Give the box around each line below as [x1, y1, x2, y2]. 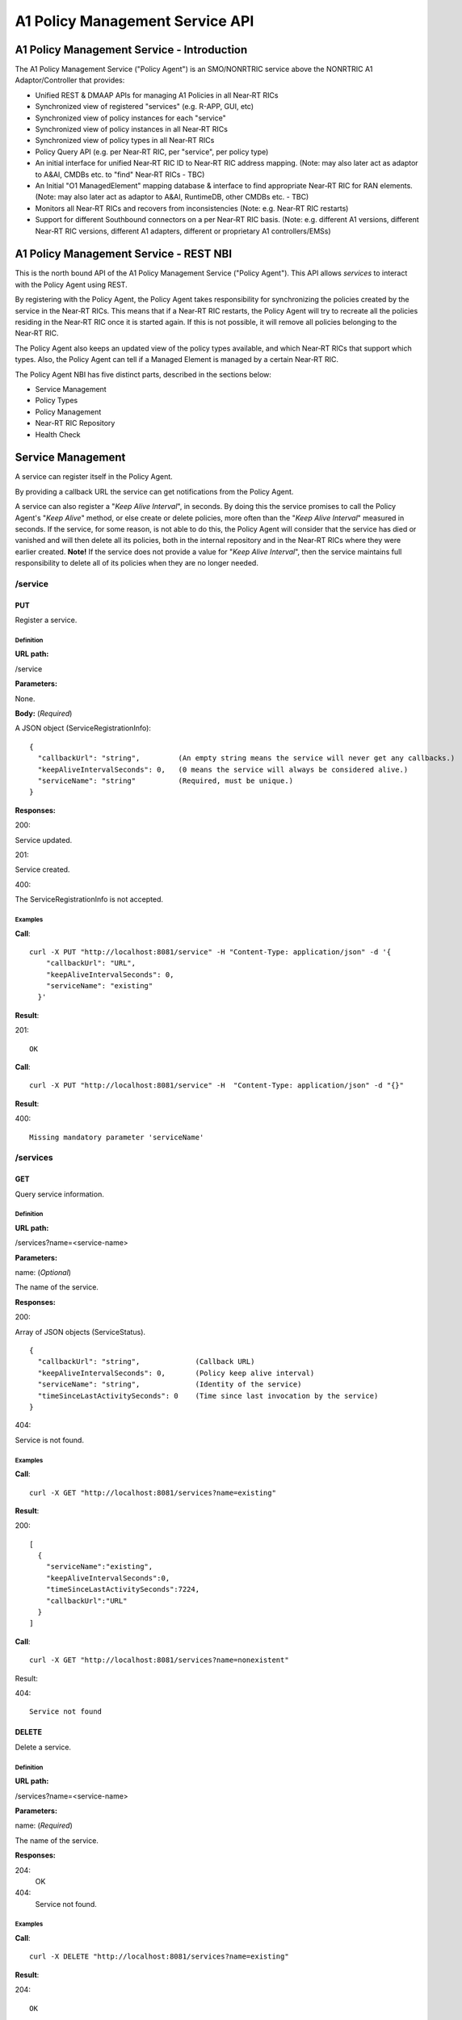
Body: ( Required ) [15, 709, 73, 718]
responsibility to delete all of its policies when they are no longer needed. [15, 558, 258, 568]
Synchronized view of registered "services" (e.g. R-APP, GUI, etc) [35, 102, 254, 112]
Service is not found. [15, 1435, 85, 1445]
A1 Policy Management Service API [15, 12, 254, 30]
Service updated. [15, 835, 73, 844]
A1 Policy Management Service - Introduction [15, 43, 248, 57]
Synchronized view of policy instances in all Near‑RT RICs [35, 124, 228, 134]
